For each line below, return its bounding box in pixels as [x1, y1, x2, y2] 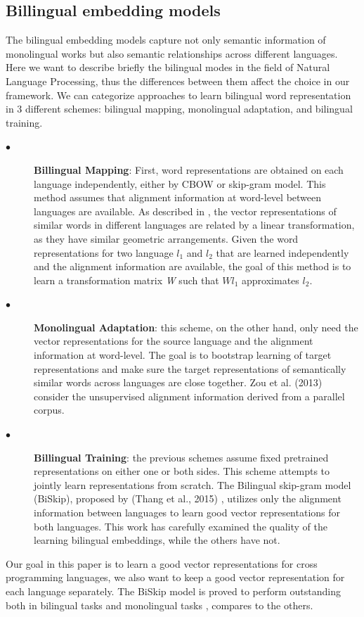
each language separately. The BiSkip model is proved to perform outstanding [6, 583, 341, 598]
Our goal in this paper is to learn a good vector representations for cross [6, 556, 318, 571]
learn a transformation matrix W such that [34, 272, 219, 287]
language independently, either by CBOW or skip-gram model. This [34, 176, 326, 191]
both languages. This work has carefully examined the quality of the [34, 519, 327, 533]
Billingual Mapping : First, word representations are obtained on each [34, 162, 344, 177]
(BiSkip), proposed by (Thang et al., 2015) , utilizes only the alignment [34, 491, 342, 506]
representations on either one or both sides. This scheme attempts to [34, 464, 330, 478]
